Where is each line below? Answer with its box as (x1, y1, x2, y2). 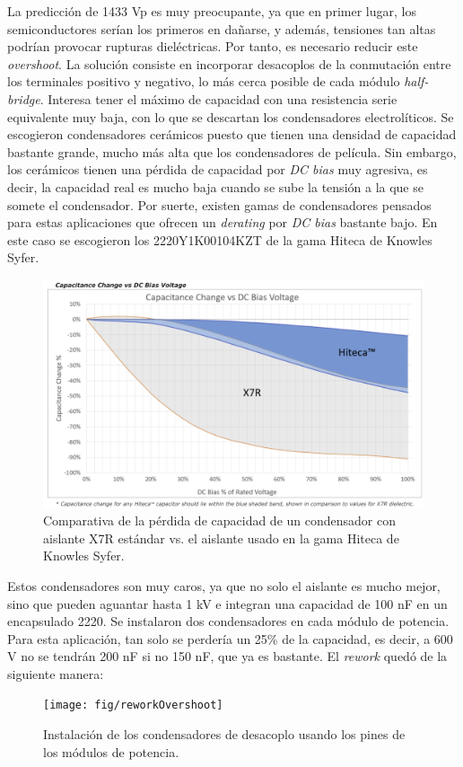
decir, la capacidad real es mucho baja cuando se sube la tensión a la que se (7, 177, 424, 196)
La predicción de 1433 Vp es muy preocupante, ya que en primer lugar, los (7, 2, 416, 20)
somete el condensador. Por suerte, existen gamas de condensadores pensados (7, 195, 432, 214)
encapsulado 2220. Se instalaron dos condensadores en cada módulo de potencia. (7, 612, 450, 630)
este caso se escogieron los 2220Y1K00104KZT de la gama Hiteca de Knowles (7, 230, 432, 249)
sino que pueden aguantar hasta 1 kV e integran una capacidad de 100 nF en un (7, 594, 448, 613)
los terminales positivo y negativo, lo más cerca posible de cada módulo (7, 72, 400, 91)
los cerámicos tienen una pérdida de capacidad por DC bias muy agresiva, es (7, 160, 428, 179)
